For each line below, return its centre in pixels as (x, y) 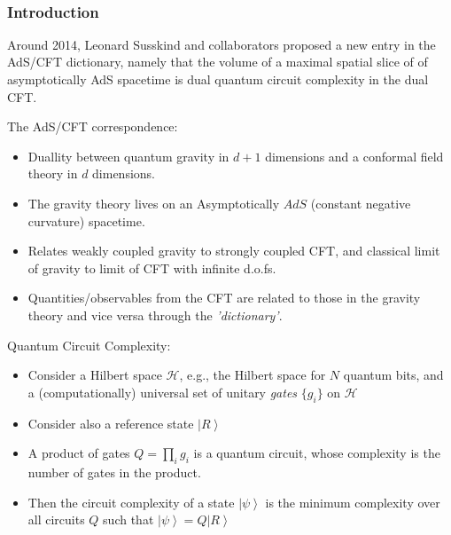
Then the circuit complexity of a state (131, 502)
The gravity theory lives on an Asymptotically (154, 203)
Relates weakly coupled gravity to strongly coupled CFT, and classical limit (234, 251)
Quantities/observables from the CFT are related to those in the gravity (224, 298)
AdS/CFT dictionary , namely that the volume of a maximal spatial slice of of (218, 62)
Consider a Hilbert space (95, 375)
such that (128, 519)
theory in (53, 173)
